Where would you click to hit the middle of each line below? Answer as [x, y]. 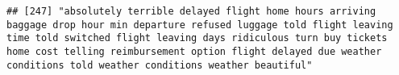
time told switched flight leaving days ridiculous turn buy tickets [197, 38]
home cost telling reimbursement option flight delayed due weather [194, 51]
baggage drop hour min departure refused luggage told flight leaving [200, 25]
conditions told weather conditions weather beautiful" [160, 65]
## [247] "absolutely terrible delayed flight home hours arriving [191, 11]
